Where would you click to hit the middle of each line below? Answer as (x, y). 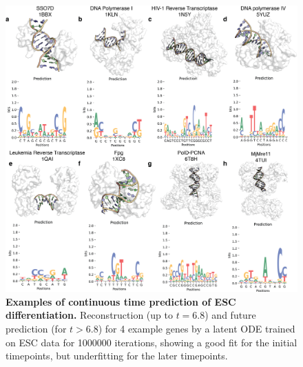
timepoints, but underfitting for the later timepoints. (117, 356)
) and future (230, 315)
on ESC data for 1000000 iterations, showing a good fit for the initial (151, 342)
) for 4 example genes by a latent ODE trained (197, 329)
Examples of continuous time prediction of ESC (121, 301)
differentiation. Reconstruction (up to (89, 315)
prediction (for (36, 329)
